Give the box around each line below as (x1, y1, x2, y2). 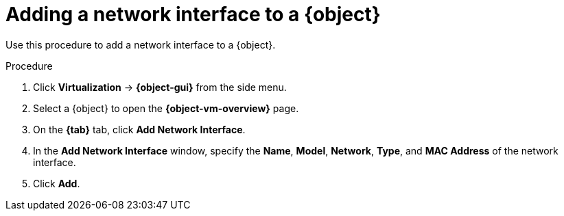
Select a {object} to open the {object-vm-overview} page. (33, 102, 299, 114)
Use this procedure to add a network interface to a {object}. (5, 38, 276, 51)
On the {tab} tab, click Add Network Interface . (33, 123, 246, 135)
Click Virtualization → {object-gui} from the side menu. (33, 81, 287, 93)
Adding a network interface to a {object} (5, 3, 381, 26)
